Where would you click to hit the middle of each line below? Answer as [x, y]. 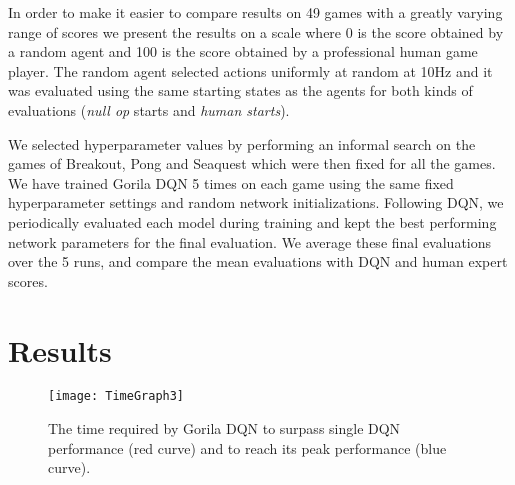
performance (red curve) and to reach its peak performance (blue [247, 447]
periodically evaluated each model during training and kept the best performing [252, 221]
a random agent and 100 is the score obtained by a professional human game [243, 51]
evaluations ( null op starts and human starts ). [149, 109]
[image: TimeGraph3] [116, 396]
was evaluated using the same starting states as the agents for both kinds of [240, 90]
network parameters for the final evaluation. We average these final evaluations [250, 241]
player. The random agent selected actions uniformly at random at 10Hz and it [250, 70]
